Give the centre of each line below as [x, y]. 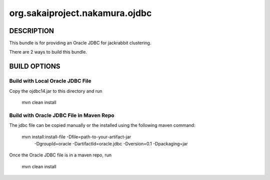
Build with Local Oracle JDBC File [50, 81]
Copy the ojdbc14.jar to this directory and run [56, 91]
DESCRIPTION [32, 31]
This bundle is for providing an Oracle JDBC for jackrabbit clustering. [80, 43]
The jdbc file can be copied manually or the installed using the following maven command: [102, 125]
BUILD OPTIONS [35, 66]
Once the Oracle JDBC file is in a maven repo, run [60, 155]
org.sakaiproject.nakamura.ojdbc [80, 13]
